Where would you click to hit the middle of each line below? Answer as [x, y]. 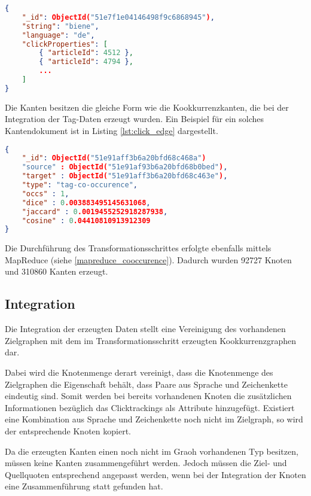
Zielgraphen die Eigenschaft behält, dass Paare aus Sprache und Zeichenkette [146, 384]
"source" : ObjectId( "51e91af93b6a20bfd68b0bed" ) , [125, 167]
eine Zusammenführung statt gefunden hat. [84, 486]
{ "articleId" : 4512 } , [86, 53]
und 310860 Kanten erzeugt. [57, 271]
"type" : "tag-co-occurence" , [80, 185]
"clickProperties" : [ [65, 44]
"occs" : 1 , [45, 194]
